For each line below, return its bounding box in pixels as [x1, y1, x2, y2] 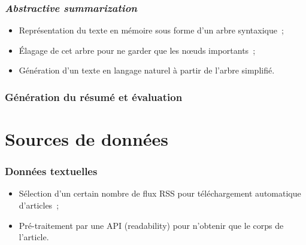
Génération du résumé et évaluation [5, 89, 183, 104]
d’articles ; [19, 199, 59, 212]
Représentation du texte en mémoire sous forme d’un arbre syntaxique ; [19, 24, 284, 36]
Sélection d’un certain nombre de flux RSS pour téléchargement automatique [19, 187, 301, 200]
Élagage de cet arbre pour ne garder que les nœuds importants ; [19, 44, 256, 56]
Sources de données [5, 127, 169, 151]
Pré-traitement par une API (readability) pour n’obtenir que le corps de [19, 219, 284, 231]
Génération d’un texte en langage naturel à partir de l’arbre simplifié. [19, 64, 275, 76]
